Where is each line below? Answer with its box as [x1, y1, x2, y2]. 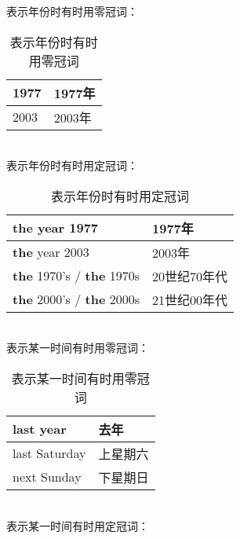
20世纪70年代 [152, 266, 228, 285]
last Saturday [13, 444, 86, 463]
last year [13, 420, 67, 438]
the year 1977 [13, 218, 99, 237]
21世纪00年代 [152, 290, 228, 309]
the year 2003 [13, 243, 89, 262]
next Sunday [13, 467, 82, 486]
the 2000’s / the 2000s [13, 290, 140, 309]
